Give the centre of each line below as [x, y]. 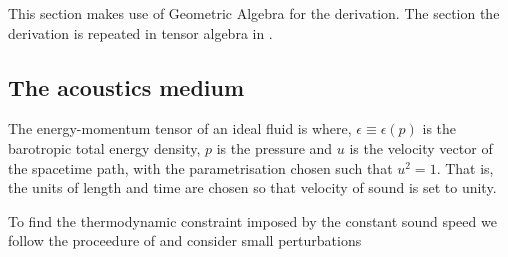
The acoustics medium [126, 86]
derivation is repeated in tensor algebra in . [140, 32]
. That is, [465, 167]
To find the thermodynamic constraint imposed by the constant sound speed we [252, 220]
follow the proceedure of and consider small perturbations [185, 240]
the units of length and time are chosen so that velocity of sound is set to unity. [252, 187]
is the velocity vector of [421, 147]
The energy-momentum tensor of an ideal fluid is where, [180, 128]
